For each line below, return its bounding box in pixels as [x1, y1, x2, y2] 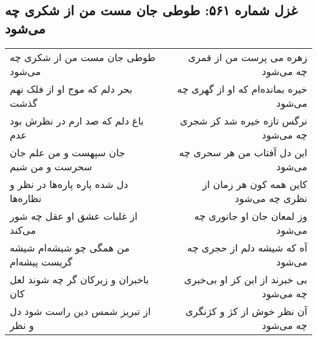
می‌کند [10, 222, 36, 237]
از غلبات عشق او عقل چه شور [10, 208, 138, 223]
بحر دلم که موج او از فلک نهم [10, 81, 132, 96]
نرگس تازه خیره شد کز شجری [180, 113, 307, 128]
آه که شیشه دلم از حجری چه [187, 240, 307, 255]
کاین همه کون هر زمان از [202, 176, 307, 191]
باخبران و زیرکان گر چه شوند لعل [10, 272, 149, 286]
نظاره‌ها [10, 190, 41, 205]
